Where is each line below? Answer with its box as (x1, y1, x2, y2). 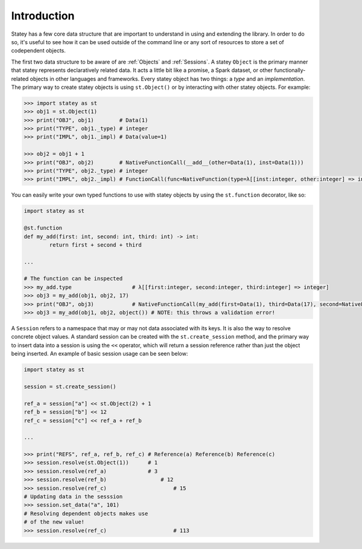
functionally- (274, 67, 306, 74)
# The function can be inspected (24, 275, 123, 282)
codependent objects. (11, 47, 66, 54)
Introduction (11, 9, 75, 22)
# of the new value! (24, 519, 84, 525)
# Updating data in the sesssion (24, 493, 123, 500)
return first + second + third (49, 241, 142, 248)
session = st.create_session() (24, 383, 117, 390)
